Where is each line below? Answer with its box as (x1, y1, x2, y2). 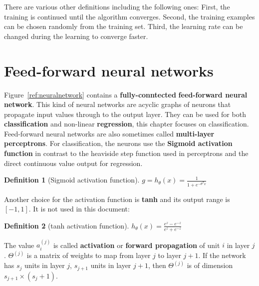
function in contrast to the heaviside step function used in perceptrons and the (4, 148, 249, 158)
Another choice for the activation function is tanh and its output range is (4, 193, 230, 204)
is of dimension (187, 260, 233, 270)
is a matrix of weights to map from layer (26, 250, 151, 260)
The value (4, 239, 34, 250)
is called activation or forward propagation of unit (53, 239, 220, 250)
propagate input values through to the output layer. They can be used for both (4, 108, 246, 119)
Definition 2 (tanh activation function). (4, 220, 129, 230)
